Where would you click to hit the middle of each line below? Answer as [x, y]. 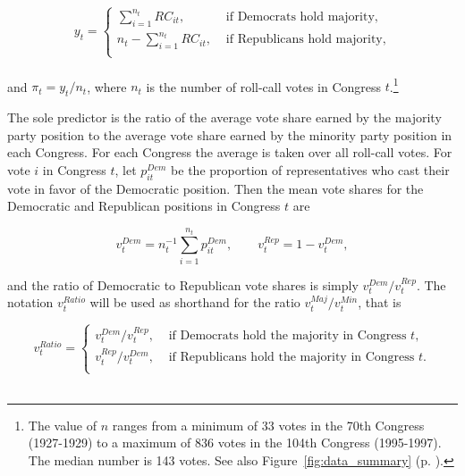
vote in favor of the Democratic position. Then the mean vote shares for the [216, 188]
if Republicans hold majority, [306, 40]
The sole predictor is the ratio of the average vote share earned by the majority [224, 117]
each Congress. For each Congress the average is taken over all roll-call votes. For [230, 152]
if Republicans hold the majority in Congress [292, 358]
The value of [63, 425]
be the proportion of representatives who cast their [310, 170]
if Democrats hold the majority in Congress [287, 336]
